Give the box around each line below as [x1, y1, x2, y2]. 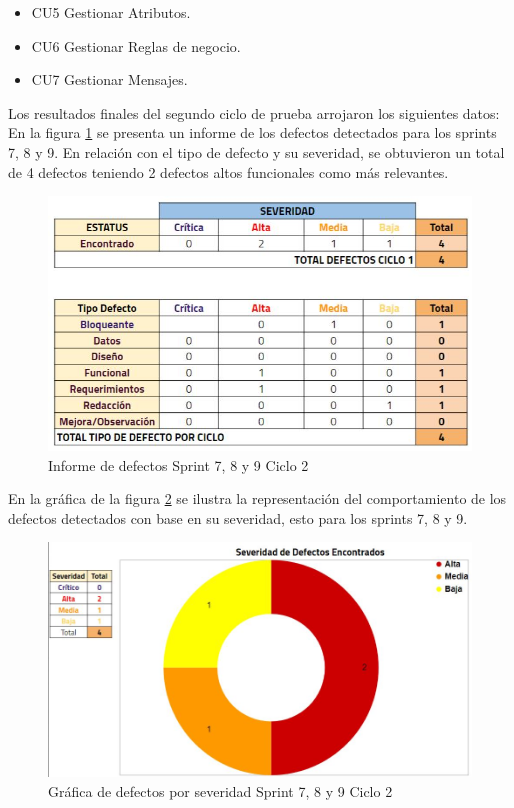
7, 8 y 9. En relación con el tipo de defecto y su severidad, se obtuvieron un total [8, 141, 505, 162]
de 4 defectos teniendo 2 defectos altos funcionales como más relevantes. [8, 161, 449, 182]
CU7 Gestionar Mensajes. [31, 69, 188, 90]
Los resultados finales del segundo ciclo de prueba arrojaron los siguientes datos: [8, 102, 500, 123]
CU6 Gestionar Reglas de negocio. [31, 35, 241, 56]
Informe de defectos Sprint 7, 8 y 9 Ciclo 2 [48, 454, 309, 475]
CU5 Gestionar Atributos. [31, 2, 191, 22]
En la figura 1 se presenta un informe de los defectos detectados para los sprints [8, 122, 497, 143]
